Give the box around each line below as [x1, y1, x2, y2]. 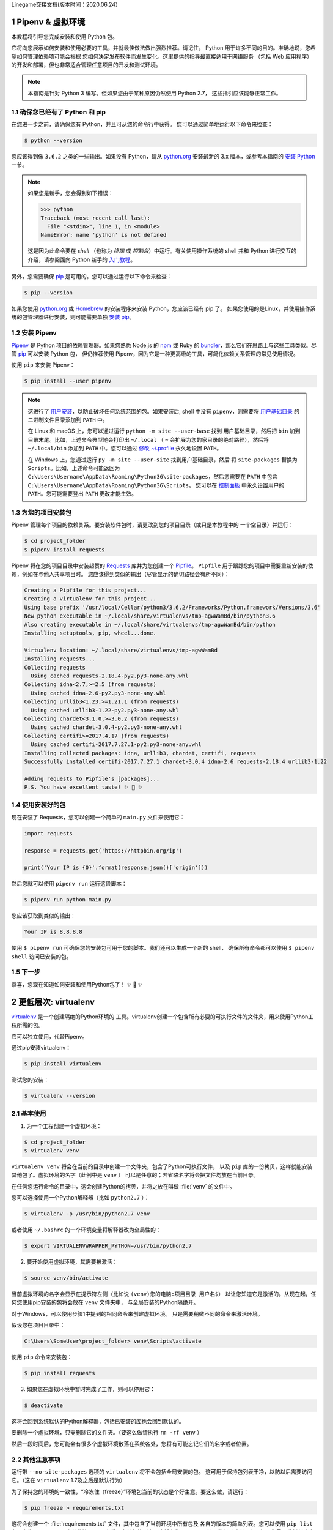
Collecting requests [24, 664, 86, 671]
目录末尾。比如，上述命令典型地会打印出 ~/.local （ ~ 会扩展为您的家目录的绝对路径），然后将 [27, 436, 269, 443]
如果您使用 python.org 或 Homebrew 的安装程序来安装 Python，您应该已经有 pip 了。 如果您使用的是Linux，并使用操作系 [11, 305, 316, 312]
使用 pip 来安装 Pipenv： [11, 361, 76, 368]
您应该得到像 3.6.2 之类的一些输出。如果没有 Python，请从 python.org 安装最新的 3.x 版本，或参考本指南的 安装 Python [11, 152, 315, 160]
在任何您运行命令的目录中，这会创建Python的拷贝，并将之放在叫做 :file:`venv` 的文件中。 [11, 1182, 235, 1190]
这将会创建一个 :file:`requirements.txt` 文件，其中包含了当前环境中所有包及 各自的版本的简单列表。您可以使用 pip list [11, 1520, 313, 1527]
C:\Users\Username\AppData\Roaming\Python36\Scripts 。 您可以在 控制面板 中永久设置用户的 [27, 481, 285, 489]
